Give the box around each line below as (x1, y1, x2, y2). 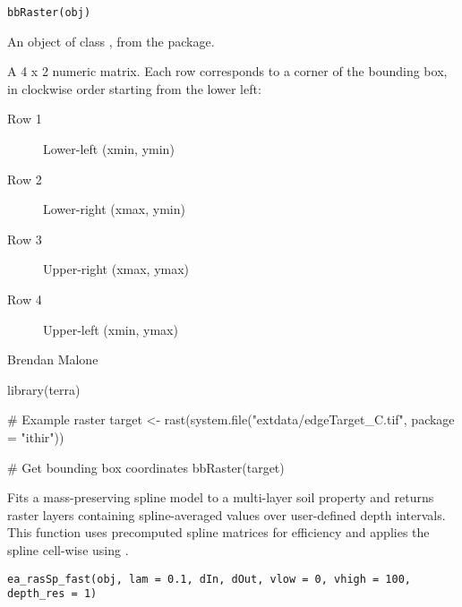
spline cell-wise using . (7, 540, 129, 559)
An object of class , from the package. (7, 31, 215, 50)
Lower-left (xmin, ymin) (43, 140, 175, 158)
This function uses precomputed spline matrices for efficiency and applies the (7, 523, 430, 542)
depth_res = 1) (7, 587, 98, 601)
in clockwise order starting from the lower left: (7, 79, 261, 98)
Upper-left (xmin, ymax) (43, 320, 178, 338)
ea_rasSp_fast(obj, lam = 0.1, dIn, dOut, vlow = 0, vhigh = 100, (7, 572, 412, 586)
